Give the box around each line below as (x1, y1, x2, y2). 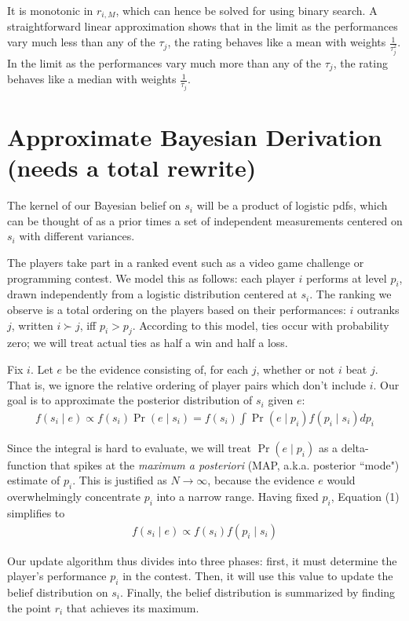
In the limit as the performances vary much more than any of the (7, 54, 322, 71)
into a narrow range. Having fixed (156, 488, 319, 505)
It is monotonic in (7, 2, 93, 18)
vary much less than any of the (7, 34, 155, 50)
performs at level (305, 269, 387, 286)
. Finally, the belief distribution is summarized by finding (119, 583, 396, 600)
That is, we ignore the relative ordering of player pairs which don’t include (7, 376, 366, 393)
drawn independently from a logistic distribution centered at (7, 286, 298, 302)
